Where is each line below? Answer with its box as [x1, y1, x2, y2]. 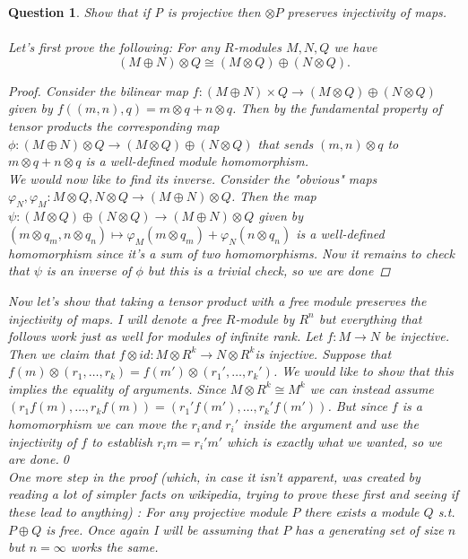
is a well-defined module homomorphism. [85, 152, 308, 170]
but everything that [318, 309, 422, 328]
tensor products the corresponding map [8, 116, 220, 135]
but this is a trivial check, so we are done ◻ [147, 261, 391, 280]
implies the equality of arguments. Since [8, 379, 226, 397]
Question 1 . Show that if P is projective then [8, 3, 261, 21]
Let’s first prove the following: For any [8, 38, 221, 57]
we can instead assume [309, 379, 434, 397]
